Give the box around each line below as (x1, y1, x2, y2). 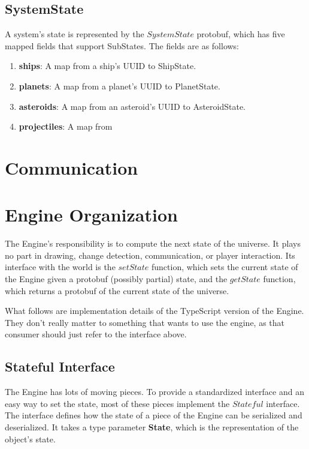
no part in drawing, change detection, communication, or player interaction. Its (5, 249, 295, 261)
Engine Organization (5, 202, 178, 227)
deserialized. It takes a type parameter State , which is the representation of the (5, 421, 299, 433)
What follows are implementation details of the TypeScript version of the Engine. (5, 304, 304, 317)
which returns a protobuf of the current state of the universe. (5, 284, 229, 297)
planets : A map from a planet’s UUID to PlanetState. (19, 79, 220, 92)
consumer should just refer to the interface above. (5, 328, 187, 340)
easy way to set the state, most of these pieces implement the (5, 397, 230, 409)
